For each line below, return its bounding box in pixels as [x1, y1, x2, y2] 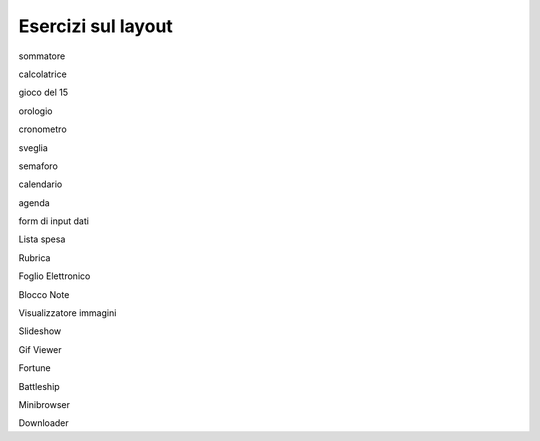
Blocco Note [18, 288, 70, 300]
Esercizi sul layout [18, 15, 174, 37]
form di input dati [18, 215, 90, 227]
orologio [18, 105, 53, 117]
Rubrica [18, 251, 51, 264]
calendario [18, 178, 63, 190]
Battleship [18, 380, 60, 392]
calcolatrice [18, 68, 67, 80]
